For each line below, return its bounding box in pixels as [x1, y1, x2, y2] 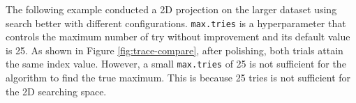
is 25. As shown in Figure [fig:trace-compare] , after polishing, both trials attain [6, 42, 343, 57]
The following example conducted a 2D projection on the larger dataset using [6, 2, 337, 16]
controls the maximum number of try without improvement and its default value [6, 29, 350, 44]
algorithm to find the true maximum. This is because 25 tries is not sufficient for [6, 70, 351, 85]
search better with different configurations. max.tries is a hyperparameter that [6, 15, 346, 30]
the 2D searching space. [6, 84, 107, 98]
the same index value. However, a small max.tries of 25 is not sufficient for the [6, 56, 346, 71]
